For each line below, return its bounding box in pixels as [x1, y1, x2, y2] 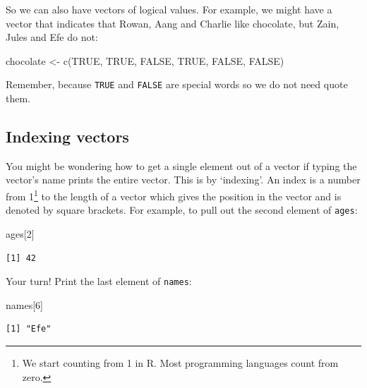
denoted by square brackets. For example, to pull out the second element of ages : [6, 202, 358, 217]
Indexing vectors [6, 126, 129, 147]
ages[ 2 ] [6, 226, 35, 241]
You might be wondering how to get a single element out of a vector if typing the [6, 158, 357, 173]
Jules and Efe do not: [6, 30, 98, 44]
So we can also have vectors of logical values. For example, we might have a [6, 2, 332, 16]
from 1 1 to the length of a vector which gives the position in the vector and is [6, 187, 342, 203]
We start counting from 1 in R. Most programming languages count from [22, 355, 339, 370]
